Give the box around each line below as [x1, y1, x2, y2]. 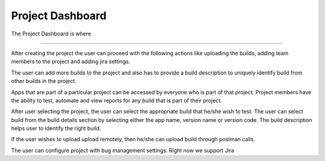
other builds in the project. [11, 77, 76, 85]
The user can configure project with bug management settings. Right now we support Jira [11, 147, 235, 154]
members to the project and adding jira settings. [11, 58, 131, 65]
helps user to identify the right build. [11, 125, 102, 132]
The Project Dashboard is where [11, 30, 91, 37]
